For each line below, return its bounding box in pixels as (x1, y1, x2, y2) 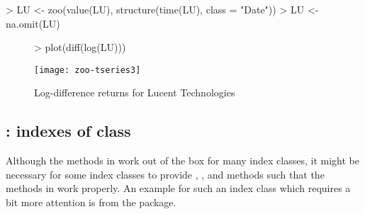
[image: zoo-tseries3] (34, 64, 141, 75)
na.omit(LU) (6, 16, 60, 30)
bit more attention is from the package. (6, 195, 176, 210)
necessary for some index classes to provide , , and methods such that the (6, 167, 325, 181)
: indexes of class (6, 120, 131, 142)
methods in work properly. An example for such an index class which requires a (6, 181, 351, 196)
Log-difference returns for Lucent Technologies (34, 85, 235, 100)
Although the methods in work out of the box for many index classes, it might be (6, 153, 359, 168)
